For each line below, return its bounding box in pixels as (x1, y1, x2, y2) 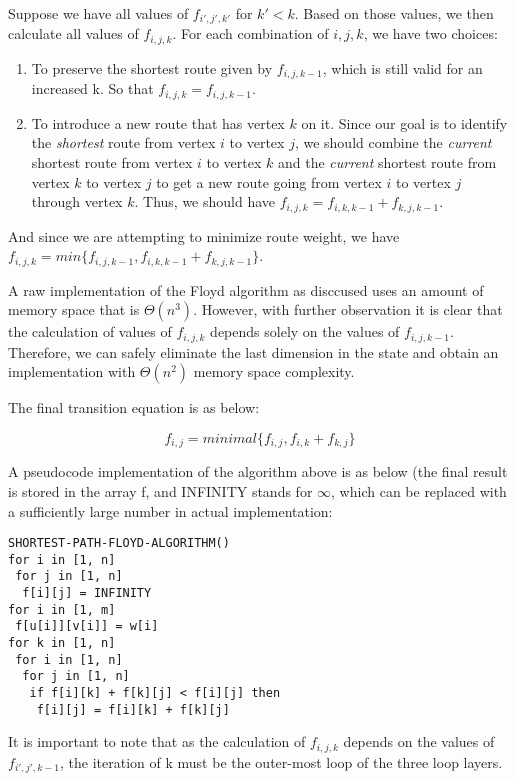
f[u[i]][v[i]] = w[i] (15, 619, 159, 634)
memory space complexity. (193, 361, 355, 382)
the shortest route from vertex (31, 132, 216, 153)
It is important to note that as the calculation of (8, 731, 306, 752)
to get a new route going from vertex (156, 171, 382, 192)
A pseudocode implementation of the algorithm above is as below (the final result (8, 461, 508, 482)
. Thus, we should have (134, 191, 276, 212)
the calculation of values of (8, 321, 172, 342)
